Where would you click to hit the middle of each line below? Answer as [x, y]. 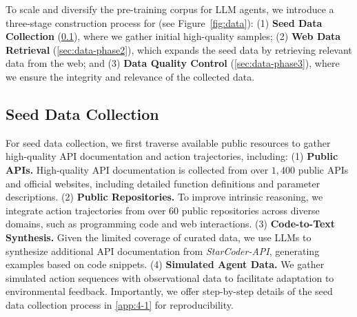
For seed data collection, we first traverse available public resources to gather [168, 142]
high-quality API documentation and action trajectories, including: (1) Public [172, 156]
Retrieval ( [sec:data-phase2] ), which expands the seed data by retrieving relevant [179, 49]
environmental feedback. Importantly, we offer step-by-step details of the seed [169, 291]
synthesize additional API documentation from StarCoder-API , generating [163, 250]
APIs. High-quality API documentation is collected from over [137, 169]
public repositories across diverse [251, 210]
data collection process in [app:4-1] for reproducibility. [120, 304]
